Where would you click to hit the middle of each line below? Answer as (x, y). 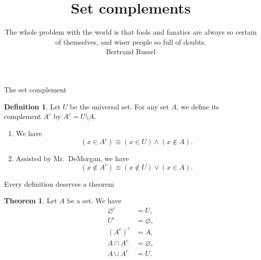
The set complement (35, 89)
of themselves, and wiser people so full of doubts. (131, 41)
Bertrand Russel (131, 51)
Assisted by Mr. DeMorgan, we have (72, 158)
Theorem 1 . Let (31, 201)
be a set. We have (94, 201)
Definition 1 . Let (32, 106)
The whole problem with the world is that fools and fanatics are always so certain (131, 32)
